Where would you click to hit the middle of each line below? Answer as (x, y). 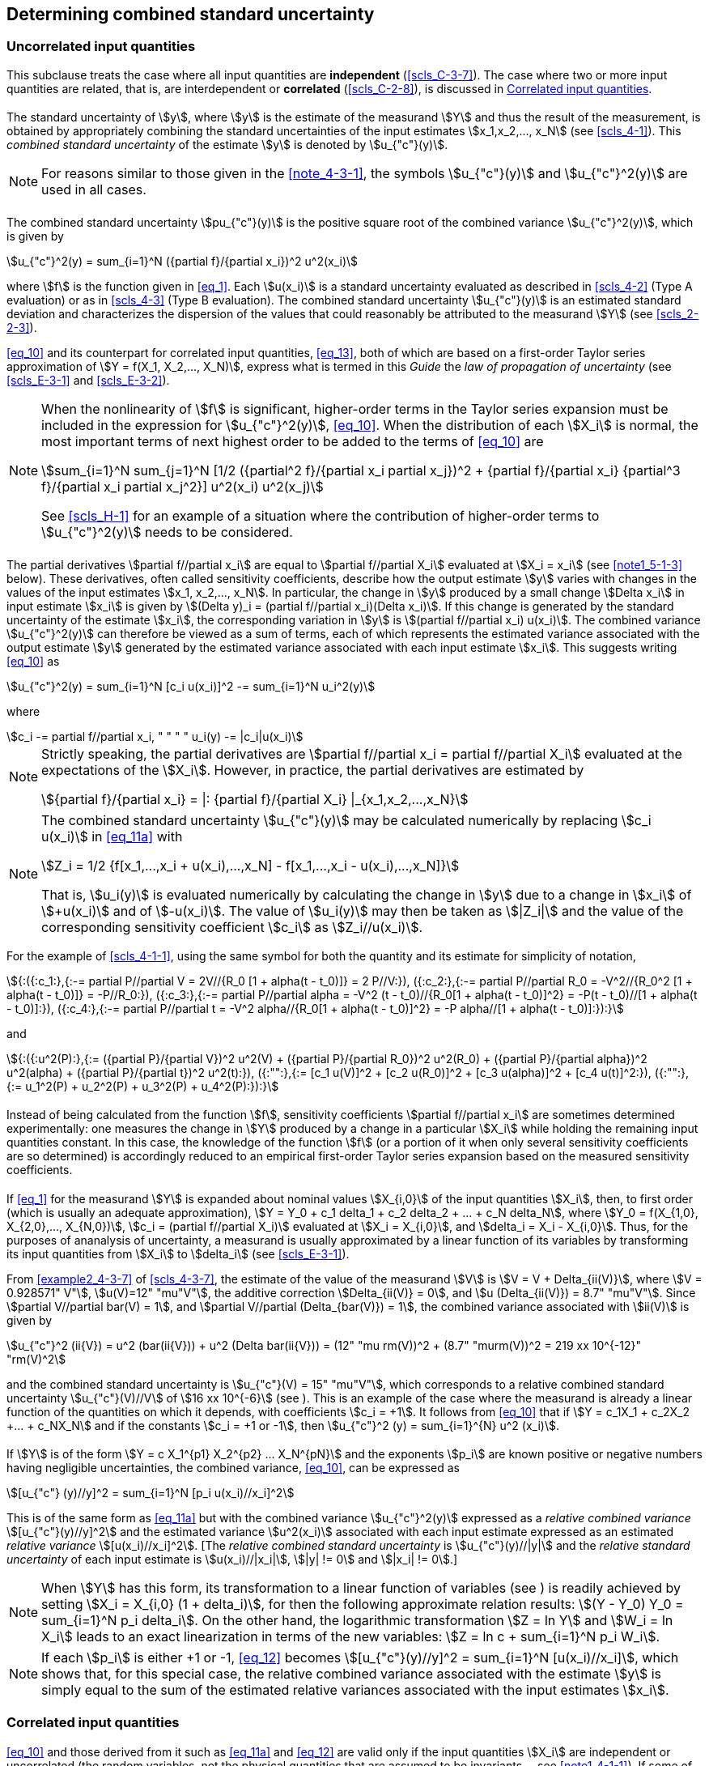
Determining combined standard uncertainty (191, 14)
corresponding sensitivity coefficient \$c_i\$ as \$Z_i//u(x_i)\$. (232, 927)
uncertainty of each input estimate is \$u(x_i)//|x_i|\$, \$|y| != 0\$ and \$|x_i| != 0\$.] (232, 1560)
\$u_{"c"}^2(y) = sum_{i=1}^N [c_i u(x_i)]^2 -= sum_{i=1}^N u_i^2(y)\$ (191, 686)
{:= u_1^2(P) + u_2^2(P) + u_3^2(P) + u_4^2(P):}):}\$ (143, 1086)
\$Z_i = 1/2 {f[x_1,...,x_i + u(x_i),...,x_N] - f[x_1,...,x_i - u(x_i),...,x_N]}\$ (250, 865)
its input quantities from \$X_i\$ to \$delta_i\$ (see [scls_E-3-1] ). (178, 1253)
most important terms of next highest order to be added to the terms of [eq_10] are (293, 442)
